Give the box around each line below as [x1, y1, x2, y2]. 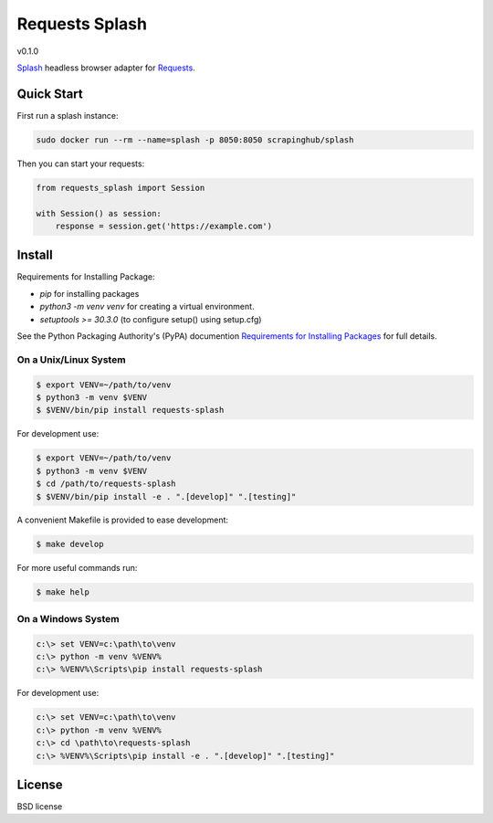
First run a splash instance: [16, 110, 119, 121]
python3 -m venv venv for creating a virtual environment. [39, 301, 255, 312]
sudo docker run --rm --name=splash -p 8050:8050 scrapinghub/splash [36, 134, 354, 145]
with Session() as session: [36, 208, 162, 218]
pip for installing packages [39, 288, 140, 299]
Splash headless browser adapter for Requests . [16, 62, 195, 73]
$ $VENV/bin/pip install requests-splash [36, 405, 225, 416]
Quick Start [16, 86, 83, 101]
